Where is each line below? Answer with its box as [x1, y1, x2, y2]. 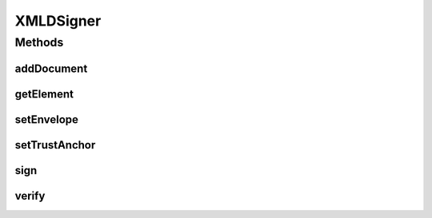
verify [14, 188, 46, 203]
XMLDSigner [14, 12, 102, 30]
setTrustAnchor [14, 138, 96, 152]
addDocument [14, 61, 88, 75]
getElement [14, 87, 74, 101]
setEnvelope [14, 113, 79, 126]
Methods [14, 35, 64, 50]
